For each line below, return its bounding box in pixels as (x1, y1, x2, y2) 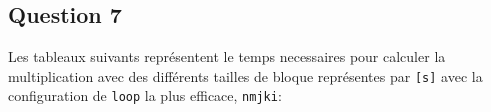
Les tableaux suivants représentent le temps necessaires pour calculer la (8, 46, 446, 67)
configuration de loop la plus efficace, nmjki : (8, 85, 282, 106)
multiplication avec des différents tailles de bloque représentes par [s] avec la (8, 65, 483, 86)
